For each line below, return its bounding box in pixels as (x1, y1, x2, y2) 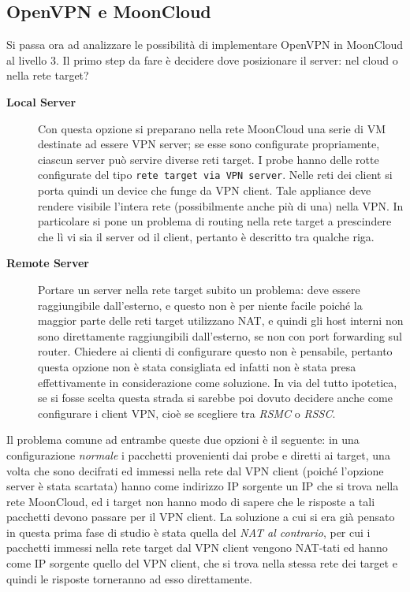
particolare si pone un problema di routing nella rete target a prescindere (38, 213, 392, 229)
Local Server (6, 93, 76, 110)
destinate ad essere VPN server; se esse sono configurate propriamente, (38, 136, 380, 152)
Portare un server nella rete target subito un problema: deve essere (38, 281, 360, 297)
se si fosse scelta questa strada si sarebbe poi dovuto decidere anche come (38, 389, 393, 406)
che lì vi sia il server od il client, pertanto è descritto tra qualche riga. (38, 228, 375, 244)
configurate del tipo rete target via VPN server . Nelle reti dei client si (38, 166, 393, 183)
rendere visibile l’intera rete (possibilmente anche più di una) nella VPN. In (38, 197, 404, 214)
